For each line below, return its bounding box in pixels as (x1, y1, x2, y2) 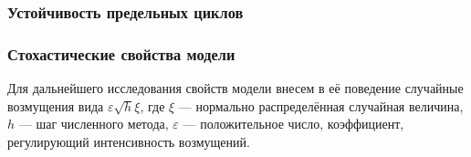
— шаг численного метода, (18, 114, 169, 133)
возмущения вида (7, 96, 104, 115)
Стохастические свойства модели (7, 42, 235, 65)
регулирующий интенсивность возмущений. (7, 131, 250, 151)
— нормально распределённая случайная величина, (178, 96, 464, 115)
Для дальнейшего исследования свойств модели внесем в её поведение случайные (7, 78, 464, 98)
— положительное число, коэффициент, (183, 114, 404, 133)
